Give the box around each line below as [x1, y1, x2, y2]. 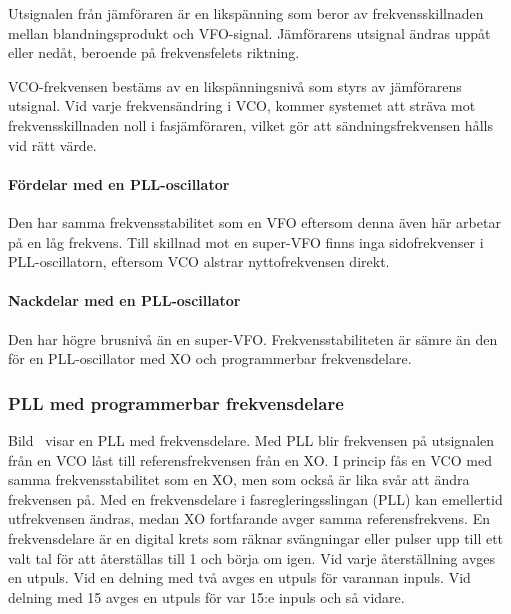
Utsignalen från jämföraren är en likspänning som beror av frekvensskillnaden [8, 3, 484, 23]
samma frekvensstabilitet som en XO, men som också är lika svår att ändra [8, 469, 470, 490]
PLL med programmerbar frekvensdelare [8, 390, 344, 415]
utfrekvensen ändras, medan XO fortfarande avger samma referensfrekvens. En [8, 508, 490, 529]
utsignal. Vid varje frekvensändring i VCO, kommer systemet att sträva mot [8, 95, 476, 116]
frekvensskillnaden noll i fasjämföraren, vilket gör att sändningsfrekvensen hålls [8, 114, 493, 135]
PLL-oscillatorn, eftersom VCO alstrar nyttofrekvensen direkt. [8, 251, 390, 272]
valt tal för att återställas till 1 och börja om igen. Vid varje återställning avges [8, 547, 496, 568]
